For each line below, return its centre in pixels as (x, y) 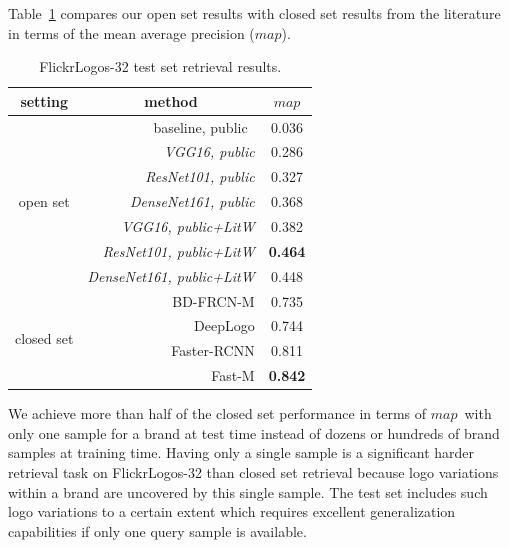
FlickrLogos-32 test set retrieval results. (160, 66)
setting (44, 100)
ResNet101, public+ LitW (178, 250)
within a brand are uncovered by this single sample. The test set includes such (248, 491)
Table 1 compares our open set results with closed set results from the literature (254, 13)
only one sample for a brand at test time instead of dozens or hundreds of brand (254, 432)
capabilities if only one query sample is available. (157, 530)
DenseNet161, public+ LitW (171, 275)
